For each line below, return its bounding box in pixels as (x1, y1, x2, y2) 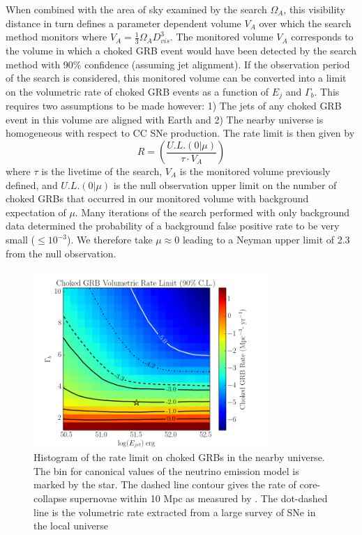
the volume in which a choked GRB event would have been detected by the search (6, 43, 356, 58)
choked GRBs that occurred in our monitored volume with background (6, 191, 309, 206)
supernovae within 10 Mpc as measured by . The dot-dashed (70, 490, 328, 505)
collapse (33, 490, 67, 505)
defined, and (6, 177, 58, 192)
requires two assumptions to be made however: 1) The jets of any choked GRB (6, 98, 342, 113)
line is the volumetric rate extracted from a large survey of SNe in (33, 504, 316, 519)
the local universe (33, 518, 109, 533)
